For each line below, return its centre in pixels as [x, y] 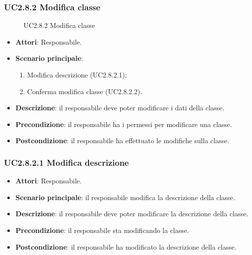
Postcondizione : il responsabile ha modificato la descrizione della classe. [126, 246]
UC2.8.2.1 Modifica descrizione [67, 162]
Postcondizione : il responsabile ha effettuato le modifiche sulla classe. [122, 140]
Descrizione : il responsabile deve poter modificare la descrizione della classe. [132, 214]
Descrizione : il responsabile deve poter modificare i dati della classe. [120, 108]
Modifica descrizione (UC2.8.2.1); [77, 75]
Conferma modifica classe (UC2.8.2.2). [85, 91]
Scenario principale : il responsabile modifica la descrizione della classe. [125, 197]
